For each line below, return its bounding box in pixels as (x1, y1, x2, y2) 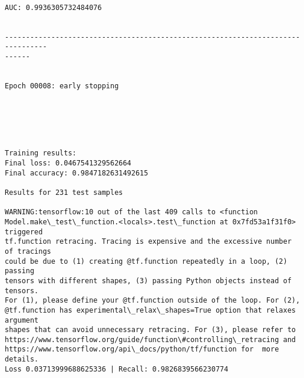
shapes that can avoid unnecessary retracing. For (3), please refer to (5, 326, 296, 334)
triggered (5, 227, 43, 236)
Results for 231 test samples (5, 188, 123, 197)
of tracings (5, 247, 51, 256)
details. (5, 355, 39, 364)
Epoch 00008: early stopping (5, 81, 119, 90)
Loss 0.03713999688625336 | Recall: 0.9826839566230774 (5, 364, 229, 373)
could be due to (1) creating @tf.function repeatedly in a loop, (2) (5, 257, 288, 266)
